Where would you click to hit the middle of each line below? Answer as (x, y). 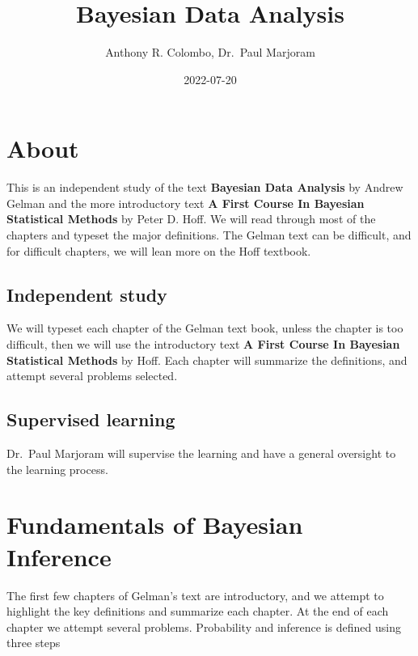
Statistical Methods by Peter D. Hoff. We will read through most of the (191, 219)
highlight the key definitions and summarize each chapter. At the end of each (198, 611)
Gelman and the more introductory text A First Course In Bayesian (186, 203)
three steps (34, 643)
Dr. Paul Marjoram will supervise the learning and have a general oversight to (201, 453)
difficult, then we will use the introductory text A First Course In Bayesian (203, 344)
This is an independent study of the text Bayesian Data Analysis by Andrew (205, 187)
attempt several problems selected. (92, 376)
